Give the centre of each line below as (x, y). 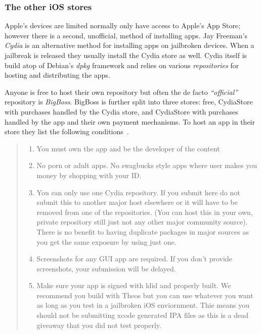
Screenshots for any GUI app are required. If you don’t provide (134, 259)
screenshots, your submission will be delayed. (106, 268)
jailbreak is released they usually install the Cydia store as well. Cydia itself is (126, 55)
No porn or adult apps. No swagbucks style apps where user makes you (147, 165)
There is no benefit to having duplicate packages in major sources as (143, 231)
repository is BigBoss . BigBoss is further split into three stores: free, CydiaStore (129, 102)
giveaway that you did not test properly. (99, 325)
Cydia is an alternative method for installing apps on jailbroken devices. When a (129, 45)
